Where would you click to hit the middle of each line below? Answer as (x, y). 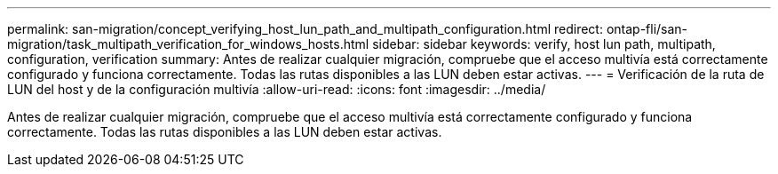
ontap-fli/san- (647, 29)
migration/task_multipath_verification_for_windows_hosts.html (188, 44)
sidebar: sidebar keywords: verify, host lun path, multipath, (544, 44)
